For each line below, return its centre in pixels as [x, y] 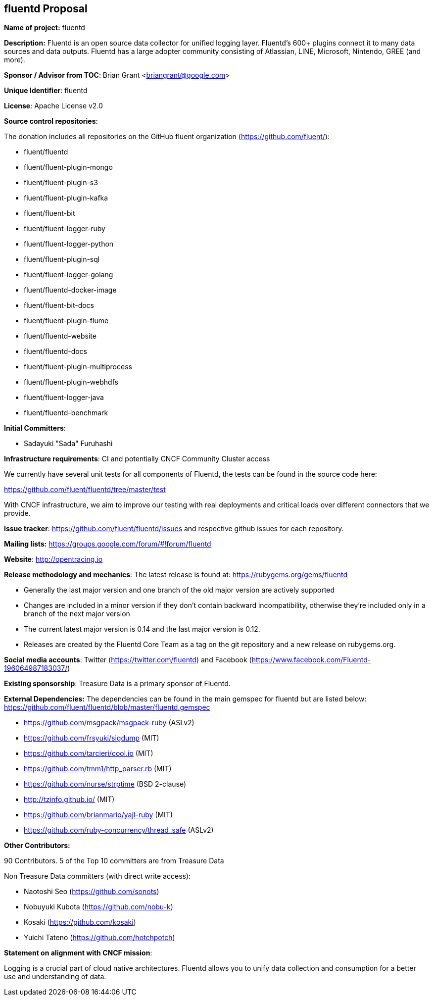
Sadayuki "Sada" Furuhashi [68, 444]
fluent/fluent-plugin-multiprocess [78, 367]
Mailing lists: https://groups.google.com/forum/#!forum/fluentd [108, 544]
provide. [17, 513]
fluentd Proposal [46, 9]
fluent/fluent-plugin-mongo [68, 167]
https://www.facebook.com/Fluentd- [311, 660]
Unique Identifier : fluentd [46, 91]
